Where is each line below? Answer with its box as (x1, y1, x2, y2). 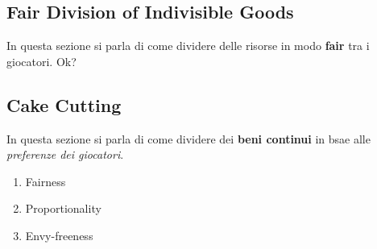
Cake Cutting (6, 92, 122, 117)
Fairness (25, 172, 66, 189)
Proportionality (25, 200, 101, 217)
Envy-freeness (25, 226, 93, 243)
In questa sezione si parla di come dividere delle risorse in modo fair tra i (6, 37, 370, 54)
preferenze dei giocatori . (6, 146, 124, 163)
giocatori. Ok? (6, 52, 77, 69)
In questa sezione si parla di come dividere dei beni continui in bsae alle (6, 130, 371, 147)
